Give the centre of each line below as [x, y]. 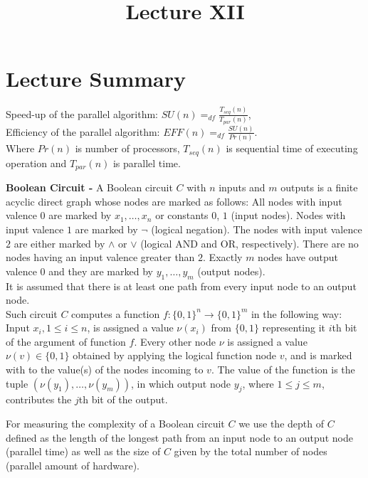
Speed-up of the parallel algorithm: [82, 113]
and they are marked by [101, 271]
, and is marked [318, 355]
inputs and [242, 187]
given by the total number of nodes [251, 451]
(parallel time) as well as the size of [83, 451]
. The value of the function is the [283, 370]
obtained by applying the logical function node [175, 355]
